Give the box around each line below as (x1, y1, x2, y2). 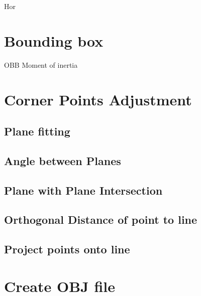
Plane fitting (4, 123, 70, 139)
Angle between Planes (4, 153, 121, 168)
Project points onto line (4, 241, 130, 257)
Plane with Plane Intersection (4, 182, 163, 198)
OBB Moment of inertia (4, 59, 78, 70)
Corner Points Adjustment (4, 89, 192, 109)
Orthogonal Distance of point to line (4, 212, 197, 227)
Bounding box (4, 30, 104, 51)
